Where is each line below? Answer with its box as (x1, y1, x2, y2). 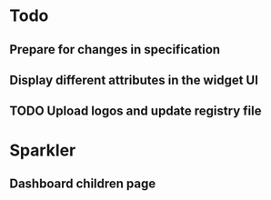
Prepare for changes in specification (9, 42, 221, 57)
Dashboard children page (9, 175, 156, 191)
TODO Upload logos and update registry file (9, 104, 262, 119)
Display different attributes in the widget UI (9, 72, 259, 87)
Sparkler (9, 140, 76, 160)
